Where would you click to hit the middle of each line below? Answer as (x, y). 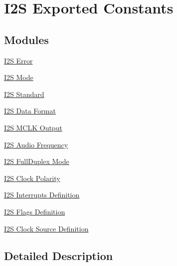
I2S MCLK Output (33, 127)
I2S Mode (19, 77)
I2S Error (18, 60)
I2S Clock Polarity (32, 178)
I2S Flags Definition (35, 211)
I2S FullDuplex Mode (37, 161)
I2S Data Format (30, 111)
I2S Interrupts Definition (42, 195)
